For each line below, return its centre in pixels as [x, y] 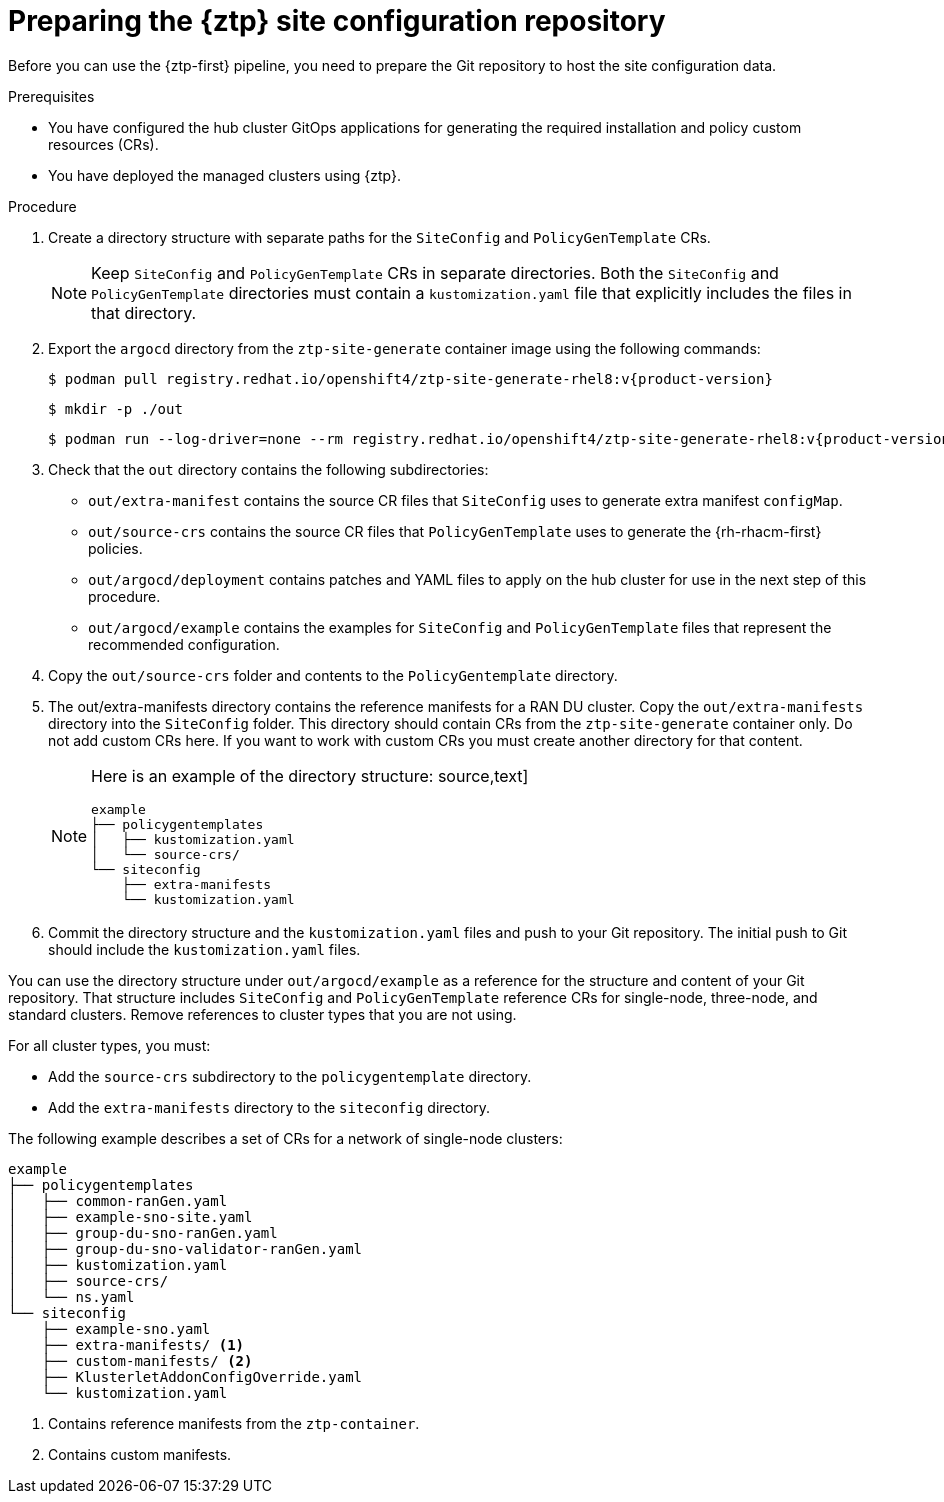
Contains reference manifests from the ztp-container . [234, 1423]
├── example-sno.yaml [126, 1328]
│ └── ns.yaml [71, 1296]
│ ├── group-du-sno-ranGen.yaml [143, 1232]
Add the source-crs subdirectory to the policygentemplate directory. [290, 1076]
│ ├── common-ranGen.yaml [118, 1200]
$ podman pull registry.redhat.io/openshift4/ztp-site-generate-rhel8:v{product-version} [410, 378]
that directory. [144, 312]
